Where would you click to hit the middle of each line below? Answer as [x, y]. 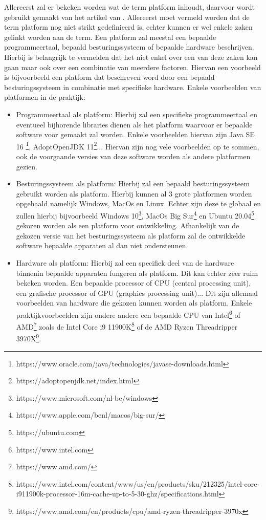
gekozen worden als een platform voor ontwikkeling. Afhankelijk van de [128, 225]
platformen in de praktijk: [45, 97]
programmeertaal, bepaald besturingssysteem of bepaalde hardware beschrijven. [129, 47]
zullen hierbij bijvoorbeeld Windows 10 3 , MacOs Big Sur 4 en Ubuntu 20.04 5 [135, 214]
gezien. [27, 166]
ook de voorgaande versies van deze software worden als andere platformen [133, 156]
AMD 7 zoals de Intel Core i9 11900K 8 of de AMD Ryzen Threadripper [127, 326]
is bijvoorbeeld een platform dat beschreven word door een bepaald [109, 77]
